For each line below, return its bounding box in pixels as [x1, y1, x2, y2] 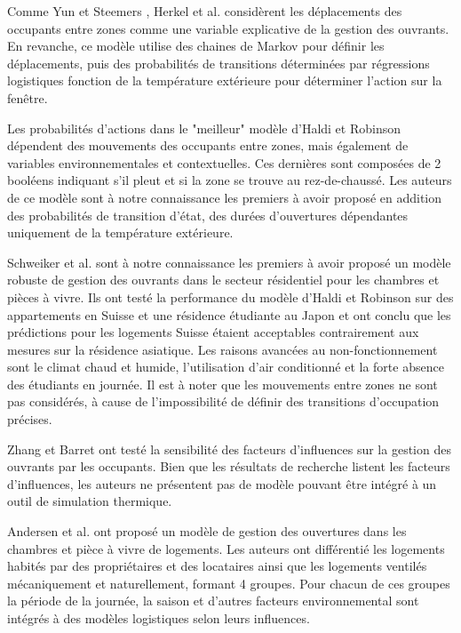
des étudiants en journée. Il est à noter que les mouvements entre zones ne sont [7, 374, 438, 393]
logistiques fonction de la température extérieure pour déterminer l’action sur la [7, 71, 442, 90]
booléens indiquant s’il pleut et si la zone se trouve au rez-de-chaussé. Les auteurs [7, 171, 452, 189]
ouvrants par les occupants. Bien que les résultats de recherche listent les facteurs [7, 457, 450, 476]
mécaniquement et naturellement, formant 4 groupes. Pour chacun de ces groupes [7, 573, 450, 592]
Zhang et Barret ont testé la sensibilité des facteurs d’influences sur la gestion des [7, 439, 451, 458]
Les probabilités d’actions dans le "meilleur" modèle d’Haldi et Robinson [7, 118, 401, 137]
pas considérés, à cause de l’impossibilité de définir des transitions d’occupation [7, 392, 440, 411]
